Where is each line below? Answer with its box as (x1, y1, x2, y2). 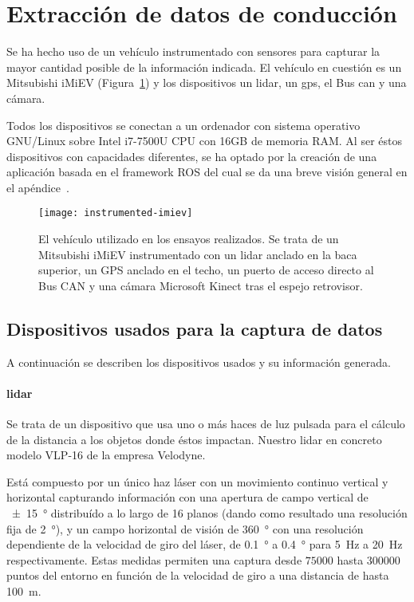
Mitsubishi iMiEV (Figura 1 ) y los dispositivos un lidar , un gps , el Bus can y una (6, 74, 407, 91)
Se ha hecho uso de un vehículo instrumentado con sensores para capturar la (6, 43, 380, 60)
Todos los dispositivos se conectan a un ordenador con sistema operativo (6, 116, 361, 133)
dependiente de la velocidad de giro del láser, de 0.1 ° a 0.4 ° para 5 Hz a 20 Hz (6, 536, 403, 553)
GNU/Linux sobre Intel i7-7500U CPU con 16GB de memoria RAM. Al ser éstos (6, 132, 403, 149)
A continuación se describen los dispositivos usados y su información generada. (6, 353, 391, 370)
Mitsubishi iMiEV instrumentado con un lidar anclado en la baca (38, 246, 357, 262)
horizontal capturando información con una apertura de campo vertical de (6, 489, 369, 506)
